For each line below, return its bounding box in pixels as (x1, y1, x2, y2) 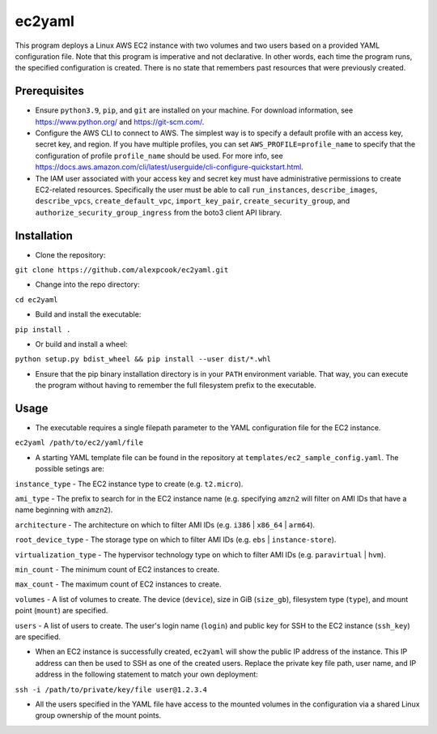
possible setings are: (35, 464, 105, 474)
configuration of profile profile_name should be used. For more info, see (35, 151, 283, 160)
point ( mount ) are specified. (15, 606, 108, 616)
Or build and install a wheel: (35, 339, 129, 348)
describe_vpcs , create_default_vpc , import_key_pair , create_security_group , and (35, 196, 350, 206)
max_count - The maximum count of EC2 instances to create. (15, 579, 222, 589)
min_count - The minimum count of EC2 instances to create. (15, 564, 220, 574)
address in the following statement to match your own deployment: (35, 669, 258, 680)
